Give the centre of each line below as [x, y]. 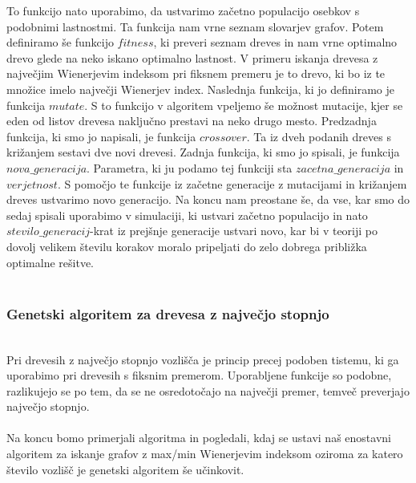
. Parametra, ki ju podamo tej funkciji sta [190, 167]
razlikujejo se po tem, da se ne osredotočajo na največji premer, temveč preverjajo [208, 390]
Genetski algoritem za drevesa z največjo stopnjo [168, 313]
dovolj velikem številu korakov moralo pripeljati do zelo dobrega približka [187, 246]
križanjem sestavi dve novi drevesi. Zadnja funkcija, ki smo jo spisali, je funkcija [203, 152]
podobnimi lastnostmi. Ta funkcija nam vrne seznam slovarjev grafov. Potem [195, 26]
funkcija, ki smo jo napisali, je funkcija [101, 136]
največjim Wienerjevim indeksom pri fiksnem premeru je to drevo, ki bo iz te [196, 73]
